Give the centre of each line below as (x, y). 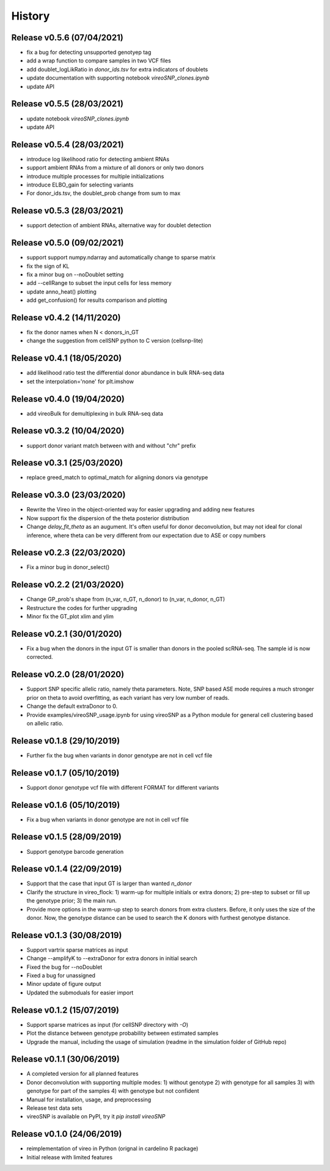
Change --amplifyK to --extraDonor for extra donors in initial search (112, 958)
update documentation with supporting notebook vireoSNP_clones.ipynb (118, 78)
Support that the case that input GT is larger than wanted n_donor (109, 884)
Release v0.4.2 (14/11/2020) (66, 318)
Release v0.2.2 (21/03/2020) (68, 585)
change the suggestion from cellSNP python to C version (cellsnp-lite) (115, 341)
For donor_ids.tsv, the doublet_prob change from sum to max (104, 193)
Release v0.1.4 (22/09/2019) (67, 869)
